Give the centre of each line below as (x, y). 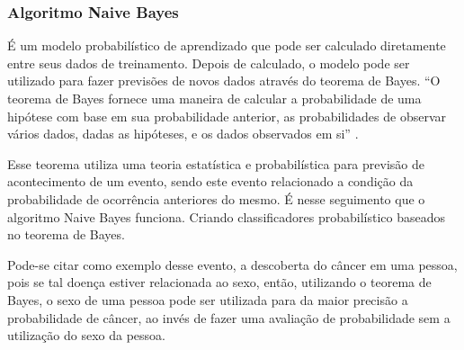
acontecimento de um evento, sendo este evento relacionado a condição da (210, 181)
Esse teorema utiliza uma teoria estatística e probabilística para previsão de (216, 163)
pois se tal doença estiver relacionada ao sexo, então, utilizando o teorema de (219, 282)
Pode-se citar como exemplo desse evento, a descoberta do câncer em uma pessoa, (232, 264)
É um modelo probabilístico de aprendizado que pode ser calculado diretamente (227, 45)
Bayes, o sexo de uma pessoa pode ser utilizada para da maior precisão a (208, 299)
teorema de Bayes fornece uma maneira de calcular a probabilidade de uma (214, 98)
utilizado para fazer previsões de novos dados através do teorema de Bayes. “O (224, 81)
